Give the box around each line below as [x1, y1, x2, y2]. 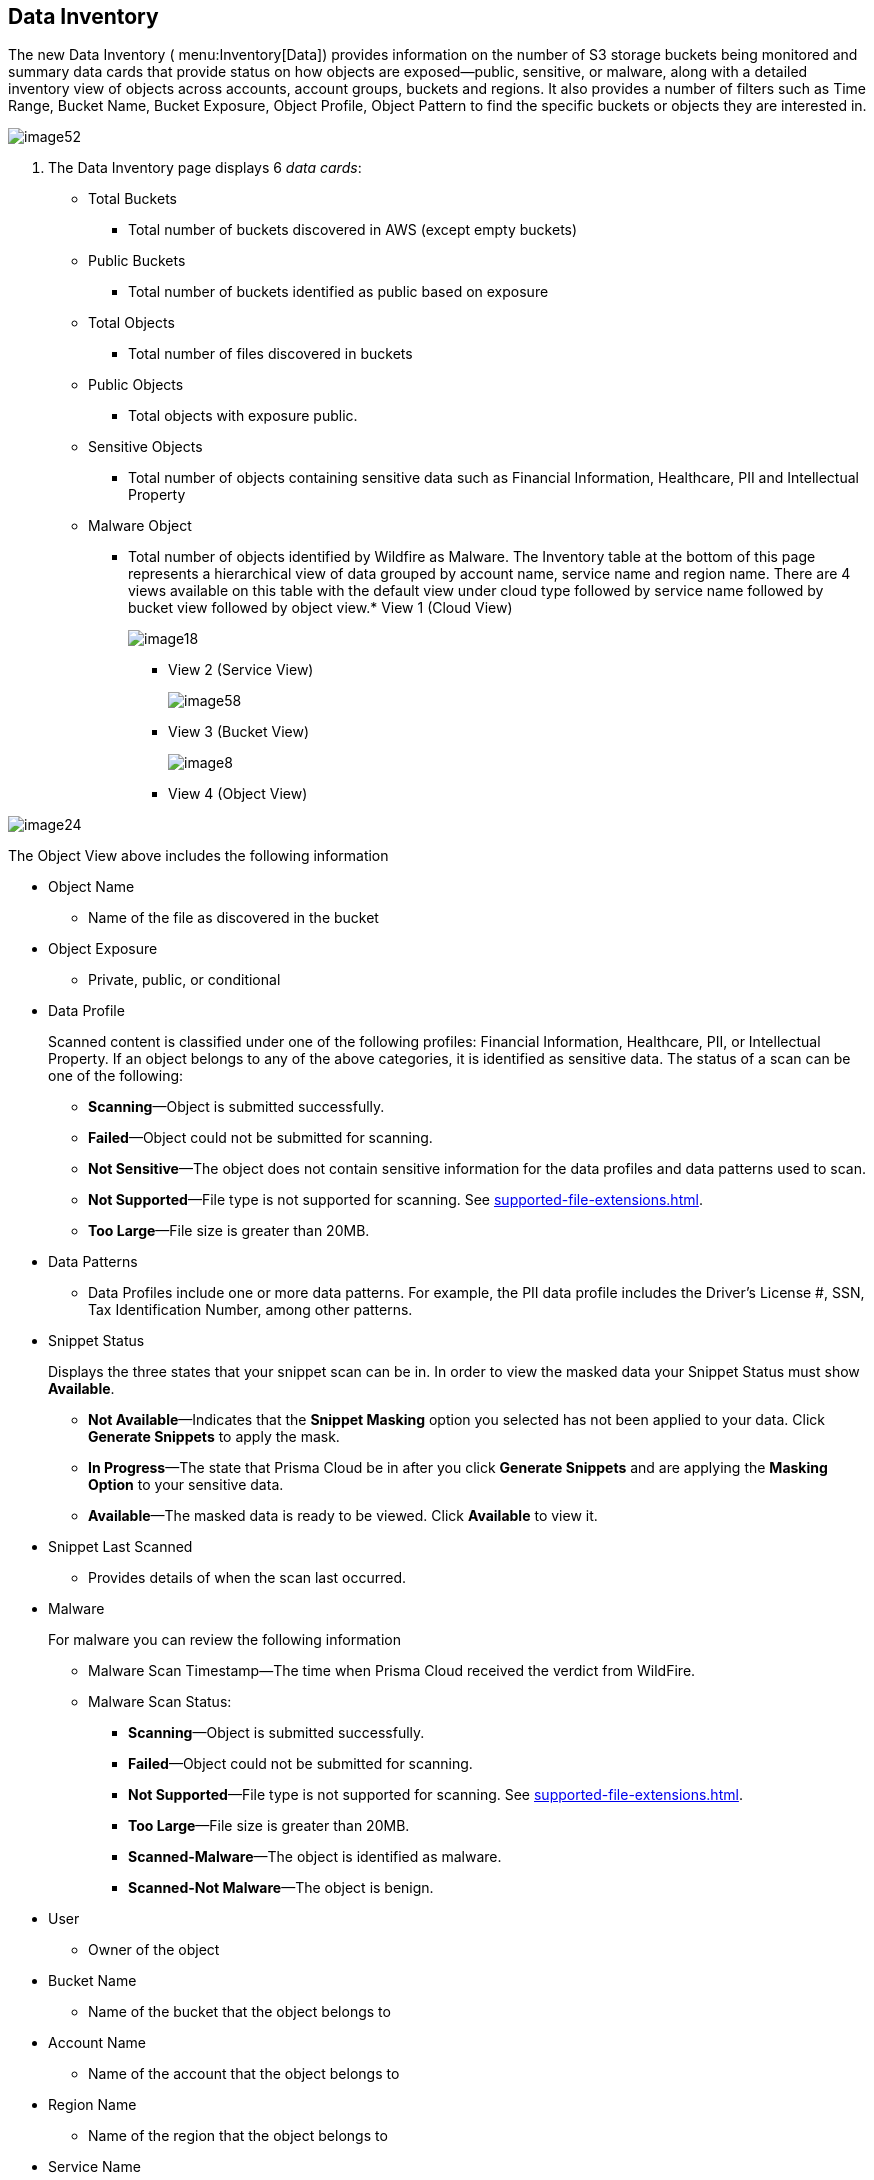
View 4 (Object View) [168, 785, 308, 803]
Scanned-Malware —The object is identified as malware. [128, 1848, 502, 1866]
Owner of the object [88, 1941, 220, 1959]
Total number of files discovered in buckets [128, 345, 413, 363]
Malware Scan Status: [88, 1693, 232, 1711]
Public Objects [88, 376, 184, 394]
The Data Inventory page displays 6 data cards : [48, 159, 362, 177]
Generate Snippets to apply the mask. [88, 1428, 340, 1446]
